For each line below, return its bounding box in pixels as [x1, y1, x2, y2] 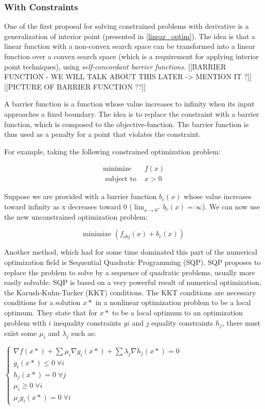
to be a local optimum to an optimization [112, 307, 243, 317]
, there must [222, 317, 261, 328]
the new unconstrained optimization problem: [4, 211, 148, 222]
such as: [71, 327, 96, 338]
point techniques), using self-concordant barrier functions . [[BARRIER [4, 61, 226, 72]
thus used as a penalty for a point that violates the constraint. [4, 129, 201, 139]
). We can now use [202, 201, 260, 211]
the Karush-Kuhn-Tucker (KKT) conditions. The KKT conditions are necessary [4, 287, 256, 297]
